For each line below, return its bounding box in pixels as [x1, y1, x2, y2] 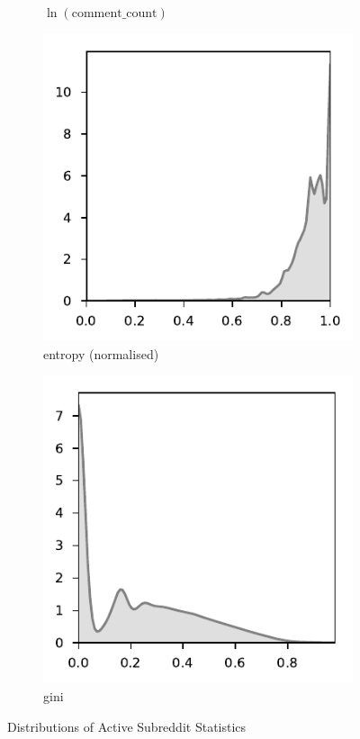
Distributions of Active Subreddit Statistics [7, 716, 247, 735]
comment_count [71, 7, 157, 20]
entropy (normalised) [43, 344, 159, 363]
